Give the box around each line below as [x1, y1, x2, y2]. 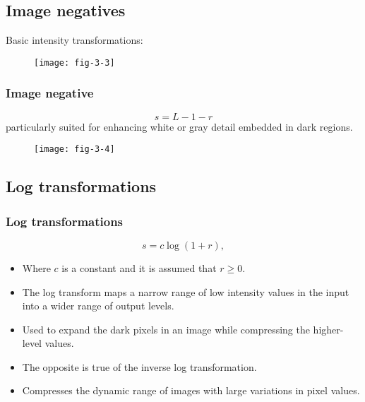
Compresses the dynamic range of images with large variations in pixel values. [22, 383, 360, 398]
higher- [313, 321, 344, 336]
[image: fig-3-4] [34, 144, 115, 155]
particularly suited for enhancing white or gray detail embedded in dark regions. [6, 119, 353, 134]
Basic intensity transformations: [6, 32, 143, 47]
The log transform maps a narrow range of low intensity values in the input [22, 284, 349, 299]
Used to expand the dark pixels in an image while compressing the [22, 321, 310, 336]
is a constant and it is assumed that [61, 260, 217, 275]
